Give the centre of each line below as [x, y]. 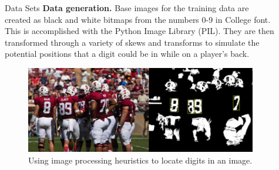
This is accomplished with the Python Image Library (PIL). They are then [139, 31]
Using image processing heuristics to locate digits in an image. [140, 160]
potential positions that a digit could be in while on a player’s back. [127, 54]
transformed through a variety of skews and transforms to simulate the [132, 42]
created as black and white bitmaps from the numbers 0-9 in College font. [138, 19]
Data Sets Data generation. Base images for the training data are [127, 8]
